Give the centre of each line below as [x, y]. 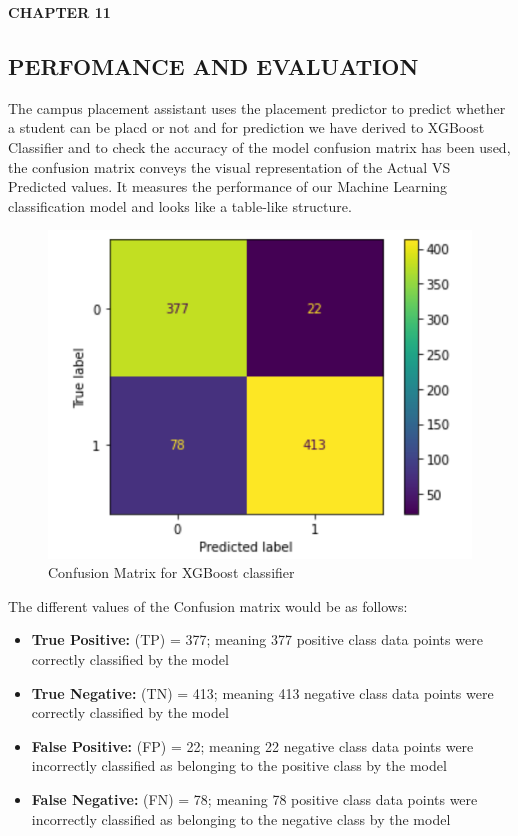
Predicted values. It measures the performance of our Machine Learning [228, 186]
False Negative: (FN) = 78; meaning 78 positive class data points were [254, 798]
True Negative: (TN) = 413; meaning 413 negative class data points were [262, 692]
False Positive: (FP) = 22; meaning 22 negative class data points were [252, 745]
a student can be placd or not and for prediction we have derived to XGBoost [246, 127]
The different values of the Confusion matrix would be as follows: [208, 605]
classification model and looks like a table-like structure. [180, 205]
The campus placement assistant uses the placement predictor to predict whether [257, 107]
